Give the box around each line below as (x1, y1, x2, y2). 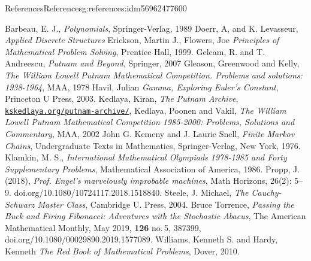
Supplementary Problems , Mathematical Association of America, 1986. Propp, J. (5, 162, 300, 175)
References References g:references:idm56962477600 (5, 2, 187, 14)
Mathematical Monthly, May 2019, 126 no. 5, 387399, (5, 221, 201, 233)
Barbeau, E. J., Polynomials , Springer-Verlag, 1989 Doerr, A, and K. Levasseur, (5, 22, 298, 34)
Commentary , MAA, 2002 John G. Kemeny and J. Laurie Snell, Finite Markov (5, 128, 295, 139)
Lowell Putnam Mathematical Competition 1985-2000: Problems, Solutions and (5, 116, 295, 128)
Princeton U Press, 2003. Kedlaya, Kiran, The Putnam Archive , (5, 92, 238, 105)
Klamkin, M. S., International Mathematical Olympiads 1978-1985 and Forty (5, 151, 287, 163)
